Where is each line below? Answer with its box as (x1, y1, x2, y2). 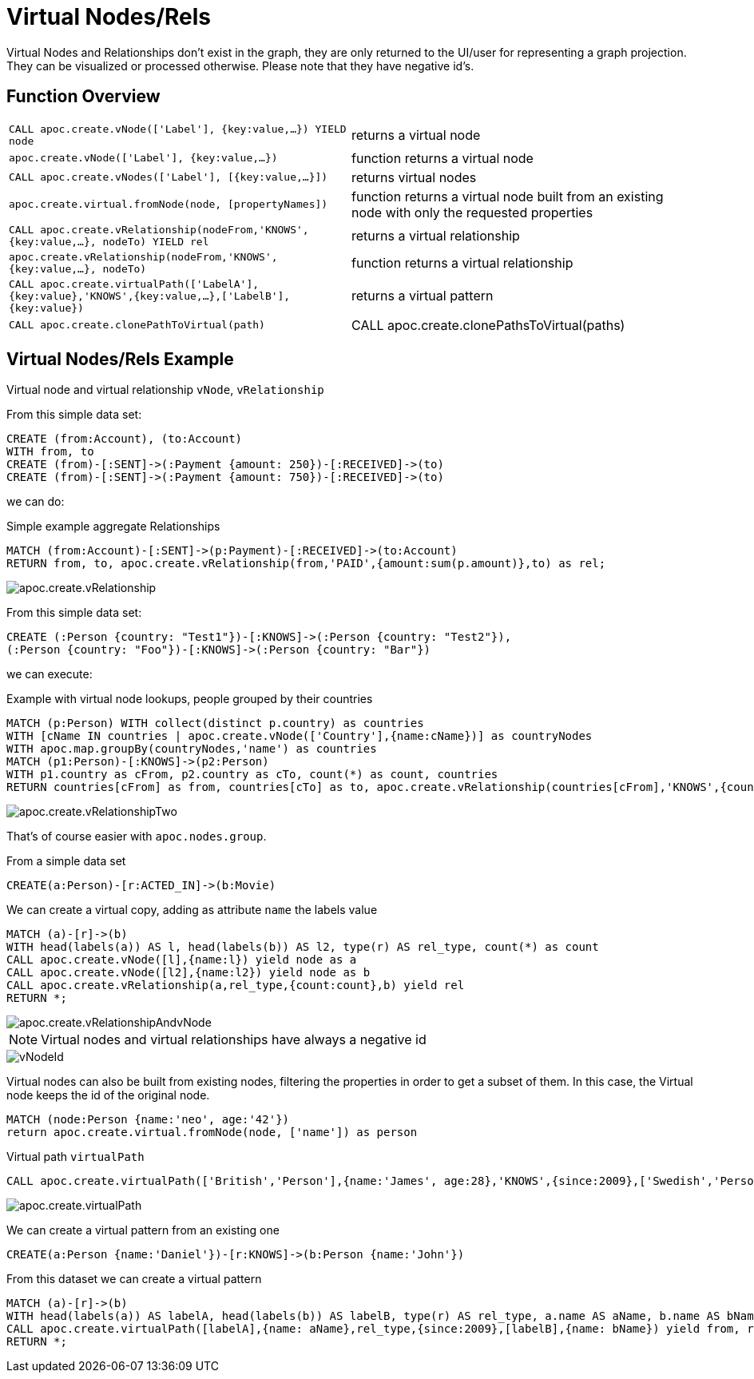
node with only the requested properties (351, 204, 593, 221)
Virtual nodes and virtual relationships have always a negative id (41, 1031, 427, 1048)
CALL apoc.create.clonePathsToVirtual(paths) (351, 316, 625, 333)
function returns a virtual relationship (351, 254, 573, 271)
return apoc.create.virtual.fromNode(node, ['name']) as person (6, 1126, 418, 1139)
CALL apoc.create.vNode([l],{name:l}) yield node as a (6, 953, 357, 967)
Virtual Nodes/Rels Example (6, 349, 234, 370)
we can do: (6, 495, 65, 509)
